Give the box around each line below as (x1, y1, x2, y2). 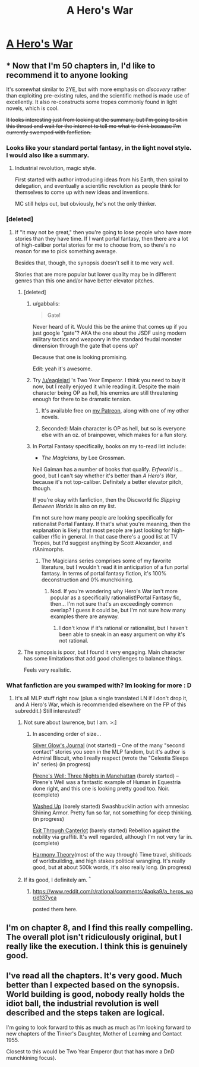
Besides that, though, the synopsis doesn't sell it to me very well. (14, 259, 174, 266)
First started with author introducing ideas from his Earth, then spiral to (14, 176, 188, 183)
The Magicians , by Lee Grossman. (41, 454, 126, 461)
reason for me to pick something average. (14, 247, 118, 254)
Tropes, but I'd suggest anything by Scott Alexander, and (32, 539, 172, 546)
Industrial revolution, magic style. (14, 165, 96, 172)
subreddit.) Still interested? (14, 707, 81, 714)
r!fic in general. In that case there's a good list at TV (50, 533, 178, 540)
